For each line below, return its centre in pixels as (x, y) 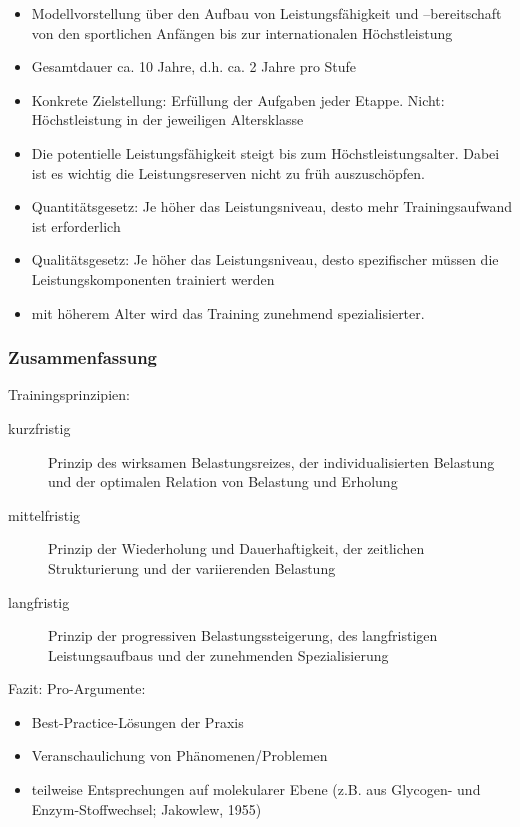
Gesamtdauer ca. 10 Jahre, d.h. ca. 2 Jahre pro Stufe (194, 66)
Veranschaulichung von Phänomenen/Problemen (179, 755)
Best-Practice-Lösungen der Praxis (137, 721)
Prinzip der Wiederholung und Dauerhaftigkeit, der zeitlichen (236, 548)
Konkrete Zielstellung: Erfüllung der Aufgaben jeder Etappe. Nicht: (238, 99)
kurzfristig (39, 427)
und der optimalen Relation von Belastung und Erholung (223, 481)
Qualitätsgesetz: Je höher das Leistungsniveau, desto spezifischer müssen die (265, 259)
